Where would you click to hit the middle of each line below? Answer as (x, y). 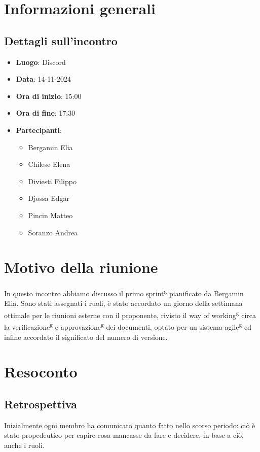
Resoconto (41, 372)
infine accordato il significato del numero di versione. (86, 337)
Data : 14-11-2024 (43, 79)
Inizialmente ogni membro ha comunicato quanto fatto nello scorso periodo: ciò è (130, 425)
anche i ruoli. (24, 445)
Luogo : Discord (41, 62)
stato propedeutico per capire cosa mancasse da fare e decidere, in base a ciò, (124, 435)
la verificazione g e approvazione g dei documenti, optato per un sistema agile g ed (128, 326)
